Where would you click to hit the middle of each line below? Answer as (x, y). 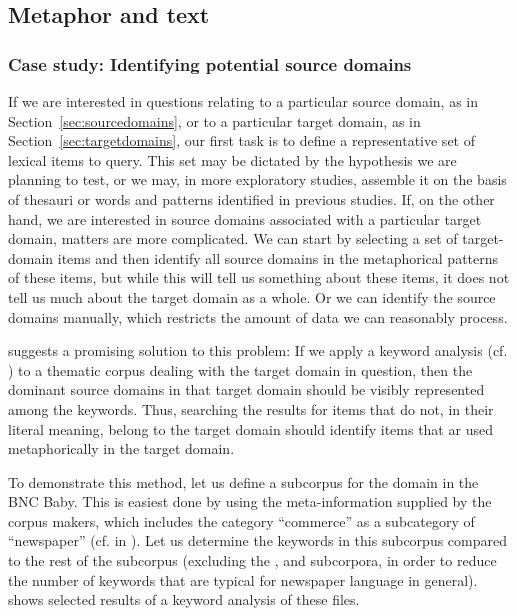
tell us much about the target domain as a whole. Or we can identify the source (252, 296)
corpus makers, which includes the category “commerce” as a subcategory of (241, 520)
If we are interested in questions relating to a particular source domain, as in (243, 101)
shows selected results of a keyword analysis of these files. (184, 599)
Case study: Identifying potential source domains (210, 63)
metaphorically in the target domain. (121, 448)
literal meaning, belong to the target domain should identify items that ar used (250, 428)
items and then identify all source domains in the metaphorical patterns (278, 257)
